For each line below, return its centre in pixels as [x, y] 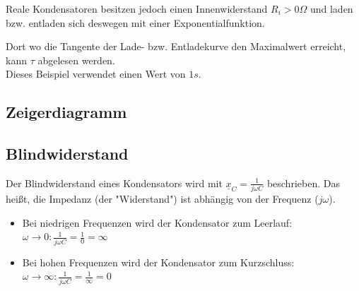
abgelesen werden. [76, 60]
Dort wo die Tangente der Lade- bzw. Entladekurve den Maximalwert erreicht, [176, 46]
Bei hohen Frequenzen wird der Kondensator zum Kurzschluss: [158, 262]
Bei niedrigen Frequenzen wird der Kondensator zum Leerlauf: [157, 222]
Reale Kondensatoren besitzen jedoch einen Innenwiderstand [137, 8]
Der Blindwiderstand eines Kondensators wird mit [114, 183]
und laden [331, 8]
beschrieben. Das [303, 183]
